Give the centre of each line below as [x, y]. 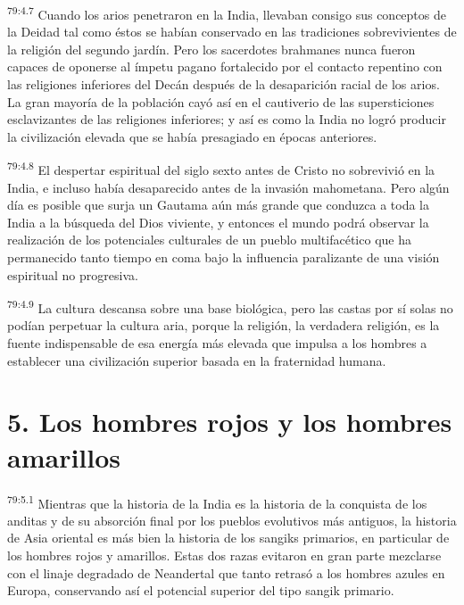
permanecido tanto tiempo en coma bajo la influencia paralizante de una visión [224, 257]
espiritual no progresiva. [73, 274]
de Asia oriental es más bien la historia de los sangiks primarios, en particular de [228, 538]
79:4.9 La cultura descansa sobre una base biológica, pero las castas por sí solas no [230, 307]
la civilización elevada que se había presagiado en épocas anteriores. [192, 136]
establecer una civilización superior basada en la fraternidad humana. [197, 360]
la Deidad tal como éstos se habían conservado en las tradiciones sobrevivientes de [232, 32]
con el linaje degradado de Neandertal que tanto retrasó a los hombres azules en [226, 572]
